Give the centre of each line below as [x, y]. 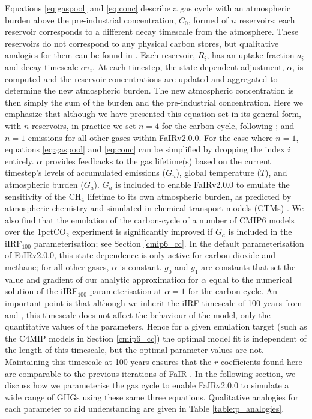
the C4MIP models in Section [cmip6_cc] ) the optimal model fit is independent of [156, 338]
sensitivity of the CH [43, 196]
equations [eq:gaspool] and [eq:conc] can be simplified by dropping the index [145, 149]
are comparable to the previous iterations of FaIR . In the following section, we [150, 373]
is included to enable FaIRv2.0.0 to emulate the [202, 184]
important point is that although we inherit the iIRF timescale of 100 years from [154, 303]
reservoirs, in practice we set [84, 125]
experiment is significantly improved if [142, 231]
